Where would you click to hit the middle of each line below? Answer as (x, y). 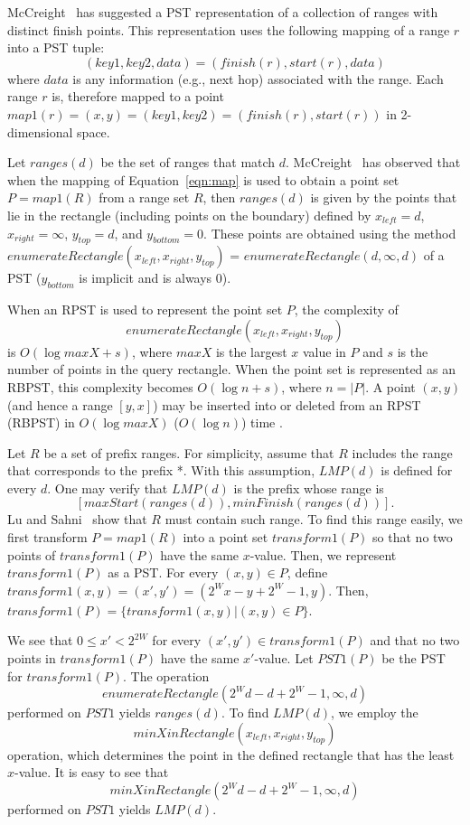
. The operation (166, 675)
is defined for (417, 470)
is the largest (251, 351)
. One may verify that (108, 487)
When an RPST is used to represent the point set (145, 309)
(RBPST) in (41, 422)
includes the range (402, 452)
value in (324, 351)
